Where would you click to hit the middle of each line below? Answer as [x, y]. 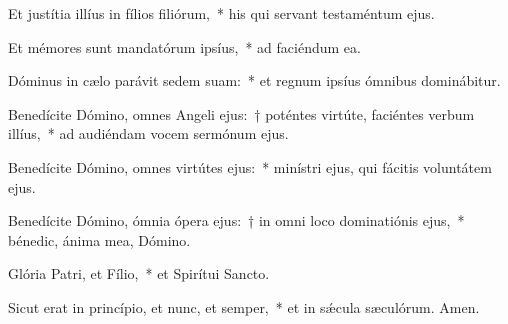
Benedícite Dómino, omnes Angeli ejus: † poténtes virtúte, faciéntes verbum [241, 113]
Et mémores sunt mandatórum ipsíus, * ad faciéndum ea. [184, 46]
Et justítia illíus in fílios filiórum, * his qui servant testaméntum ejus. [221, 13]
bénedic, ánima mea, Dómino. [99, 239]
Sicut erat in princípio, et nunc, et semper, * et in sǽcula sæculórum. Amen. [244, 306]
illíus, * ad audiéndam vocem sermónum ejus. [148, 133]
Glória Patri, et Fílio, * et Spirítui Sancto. [139, 273]
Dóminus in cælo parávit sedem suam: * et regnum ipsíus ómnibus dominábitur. [254, 80]
